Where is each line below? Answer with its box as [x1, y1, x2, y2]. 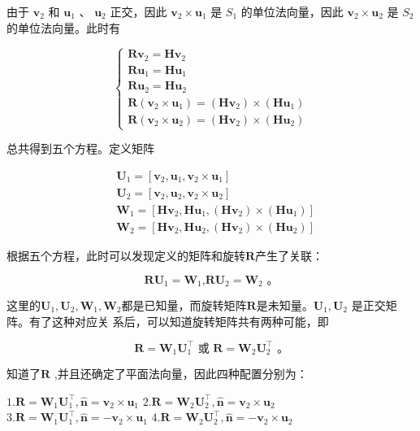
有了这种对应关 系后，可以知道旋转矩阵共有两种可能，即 [28, 312, 329, 329]
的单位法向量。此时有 [6, 19, 120, 36]
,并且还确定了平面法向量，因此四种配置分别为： [54, 365, 308, 382]
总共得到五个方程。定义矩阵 [6, 140, 154, 157]
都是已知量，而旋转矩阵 [121, 296, 247, 313]
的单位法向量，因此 [240, 3, 344, 20]
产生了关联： [255, 246, 324, 263]
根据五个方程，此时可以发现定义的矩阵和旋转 [6, 246, 245, 263]
